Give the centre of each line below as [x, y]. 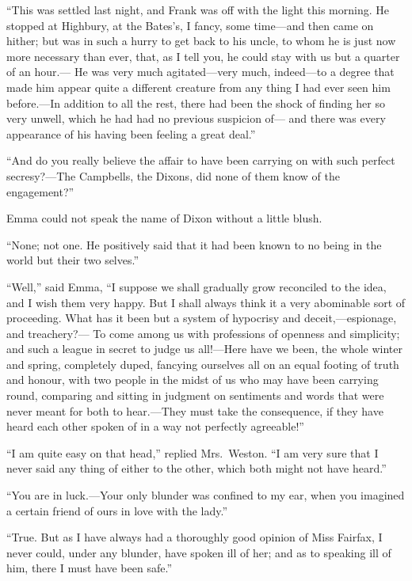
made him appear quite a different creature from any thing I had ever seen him [198, 87]
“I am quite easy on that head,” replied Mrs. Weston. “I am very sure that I [193, 452]
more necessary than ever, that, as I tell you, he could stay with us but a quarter [203, 56]
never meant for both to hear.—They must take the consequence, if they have [195, 410]
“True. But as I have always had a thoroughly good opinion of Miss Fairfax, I [195, 537]
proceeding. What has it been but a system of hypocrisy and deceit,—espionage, [202, 318]
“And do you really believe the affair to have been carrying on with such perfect [201, 160]
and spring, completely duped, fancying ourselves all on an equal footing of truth [203, 364]
